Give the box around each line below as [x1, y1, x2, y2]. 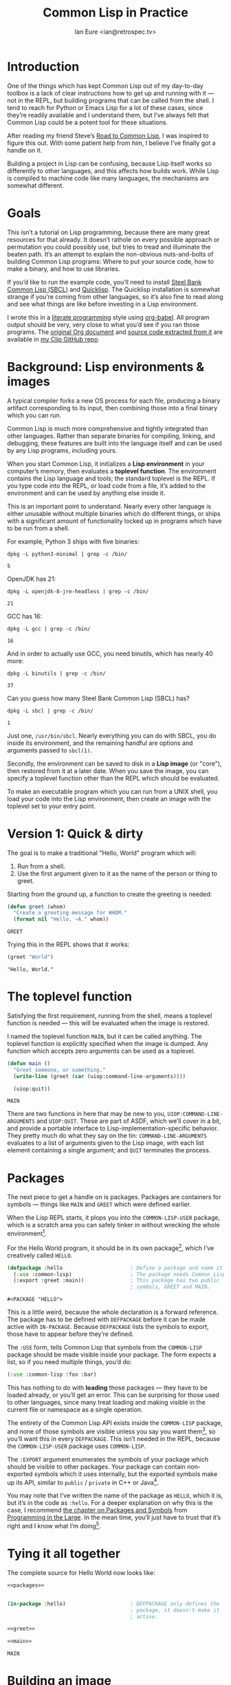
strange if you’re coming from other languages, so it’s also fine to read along [7, 292, 223, 300]
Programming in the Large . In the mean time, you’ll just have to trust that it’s [7, 1513, 221, 1521]
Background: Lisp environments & [7, 359, 205, 375]
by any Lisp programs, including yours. [7, 446, 118, 454]
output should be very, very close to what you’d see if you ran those [7, 320, 200, 328]
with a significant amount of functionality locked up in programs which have [7, 517, 222, 525]
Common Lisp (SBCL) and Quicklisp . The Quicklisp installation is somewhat [7, 285, 220, 293]
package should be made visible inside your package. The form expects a [7, 1350, 217, 1359]
